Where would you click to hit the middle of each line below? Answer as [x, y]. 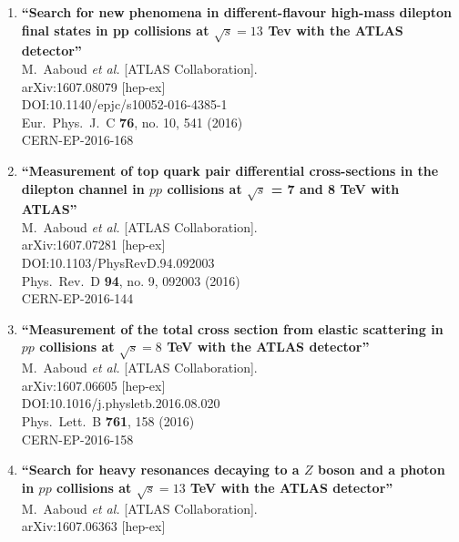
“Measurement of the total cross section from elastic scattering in [232, 328]
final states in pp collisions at [115, 30]
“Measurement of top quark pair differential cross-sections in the [230, 170]
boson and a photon [381, 470]
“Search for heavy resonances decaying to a [160, 470]
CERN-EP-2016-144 [77, 298]
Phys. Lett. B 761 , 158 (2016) [108, 420]
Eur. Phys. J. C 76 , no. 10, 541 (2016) [132, 122]
